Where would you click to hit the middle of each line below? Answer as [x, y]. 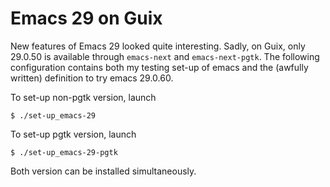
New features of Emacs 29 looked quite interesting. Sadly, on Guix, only [158, 46]
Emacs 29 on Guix [86, 18]
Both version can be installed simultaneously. [103, 171]
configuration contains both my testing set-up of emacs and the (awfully [159, 67]
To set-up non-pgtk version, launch [83, 97]
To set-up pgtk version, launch [73, 134]
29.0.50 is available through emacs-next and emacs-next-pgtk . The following [165, 56]
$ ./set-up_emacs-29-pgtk [64, 152]
